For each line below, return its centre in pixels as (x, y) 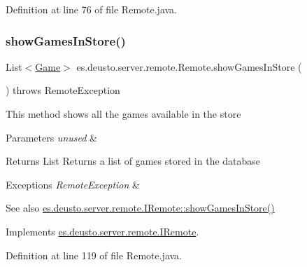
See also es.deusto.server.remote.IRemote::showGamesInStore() (140, 208)
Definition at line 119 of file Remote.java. (94, 255)
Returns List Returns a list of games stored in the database (133, 161)
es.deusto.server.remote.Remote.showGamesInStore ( (189, 66)
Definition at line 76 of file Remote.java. (91, 9)
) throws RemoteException (63, 90)
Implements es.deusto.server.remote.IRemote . (102, 231)
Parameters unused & (51, 137)
